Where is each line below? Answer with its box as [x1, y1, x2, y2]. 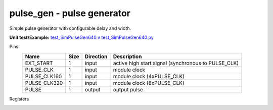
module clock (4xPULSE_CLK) [113, 73, 185, 80]
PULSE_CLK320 [25, 79, 63, 86]
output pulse [113, 86, 144, 93]
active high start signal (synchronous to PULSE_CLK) [113, 60, 239, 67]
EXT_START [25, 60, 53, 67]
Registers [9, 96, 29, 102]
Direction [84, 53, 108, 60]
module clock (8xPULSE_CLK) [113, 79, 185, 86]
